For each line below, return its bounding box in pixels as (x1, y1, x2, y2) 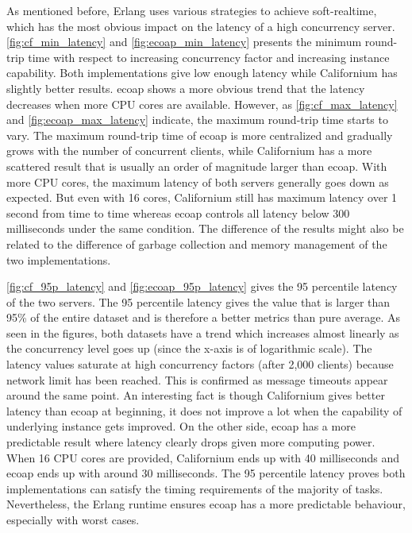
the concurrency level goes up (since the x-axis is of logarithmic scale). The (6, 340, 372, 357)
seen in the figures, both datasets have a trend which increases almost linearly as (6, 324, 399, 341)
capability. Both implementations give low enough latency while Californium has (6, 64, 398, 81)
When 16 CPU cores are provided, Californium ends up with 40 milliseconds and (6, 449, 399, 465)
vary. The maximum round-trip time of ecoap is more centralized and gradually (6, 126, 393, 143)
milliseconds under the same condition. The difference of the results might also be (6, 220, 404, 237)
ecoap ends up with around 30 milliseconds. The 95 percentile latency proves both (6, 465, 406, 481)
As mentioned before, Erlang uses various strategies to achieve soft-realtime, (6, 2, 377, 18)
